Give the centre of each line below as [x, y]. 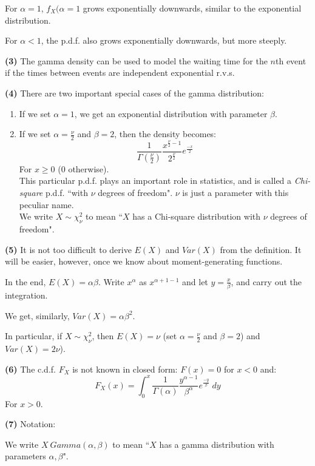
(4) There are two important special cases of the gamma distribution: [135, 93]
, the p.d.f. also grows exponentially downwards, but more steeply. [164, 40]
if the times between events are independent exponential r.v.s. [120, 73]
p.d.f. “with [66, 193]
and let [195, 281]
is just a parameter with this [235, 193]
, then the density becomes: [165, 134]
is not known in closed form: [125, 369]
